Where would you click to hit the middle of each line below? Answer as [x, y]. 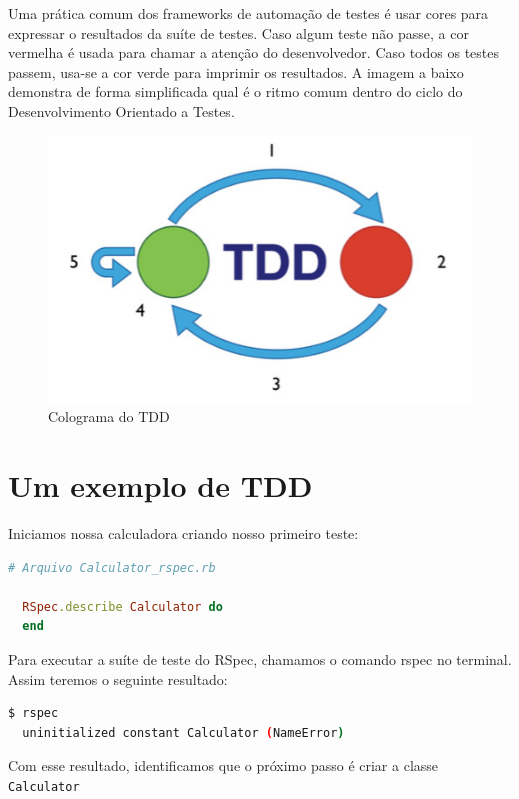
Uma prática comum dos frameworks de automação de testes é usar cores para [248, 13]
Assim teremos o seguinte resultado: [118, 678]
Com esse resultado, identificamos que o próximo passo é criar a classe [223, 765]
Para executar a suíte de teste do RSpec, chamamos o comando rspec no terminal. [260, 659]
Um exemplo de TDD [160, 485]
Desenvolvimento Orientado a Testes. [121, 110]
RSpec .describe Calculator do [122, 606]
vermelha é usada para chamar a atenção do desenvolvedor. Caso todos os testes [254, 52]
